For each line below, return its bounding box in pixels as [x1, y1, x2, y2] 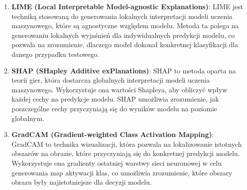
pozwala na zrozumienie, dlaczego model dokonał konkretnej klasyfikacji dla [11, 39, 238, 50]
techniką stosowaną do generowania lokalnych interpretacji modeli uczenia [11, 11, 233, 21]
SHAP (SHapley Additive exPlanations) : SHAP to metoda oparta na [11, 65, 236, 75]
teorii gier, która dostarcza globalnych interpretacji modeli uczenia [11, 75, 210, 85]
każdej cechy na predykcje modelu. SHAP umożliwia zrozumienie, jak [11, 94, 219, 104]
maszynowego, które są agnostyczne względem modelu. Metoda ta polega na [11, 20, 239, 31]
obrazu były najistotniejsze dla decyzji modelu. [11, 177, 152, 187]
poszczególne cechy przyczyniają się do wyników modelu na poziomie [11, 103, 217, 113]
